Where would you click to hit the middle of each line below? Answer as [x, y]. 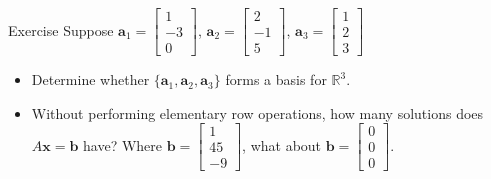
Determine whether [90, 79]
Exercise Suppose [61, 29]
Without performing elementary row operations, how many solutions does [257, 112]
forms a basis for [276, 79]
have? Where [123, 144]
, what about [282, 144]
